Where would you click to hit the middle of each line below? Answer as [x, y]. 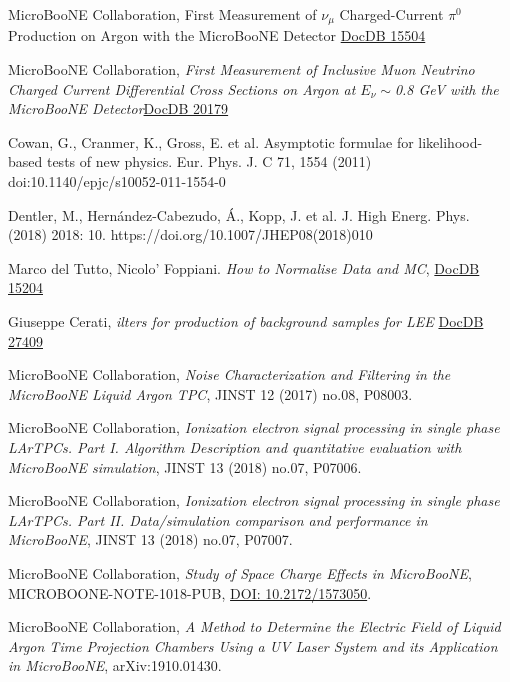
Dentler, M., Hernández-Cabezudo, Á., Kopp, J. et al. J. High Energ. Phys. [239, 214]
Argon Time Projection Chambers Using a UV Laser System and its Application [253, 645]
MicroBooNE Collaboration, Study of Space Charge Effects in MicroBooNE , [240, 572]
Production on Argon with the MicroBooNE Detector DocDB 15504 [217, 35]
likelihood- [450, 141]
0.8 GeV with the [446, 88]
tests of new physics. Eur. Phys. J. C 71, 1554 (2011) [209, 161]
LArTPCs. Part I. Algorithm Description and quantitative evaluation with [235, 446]
